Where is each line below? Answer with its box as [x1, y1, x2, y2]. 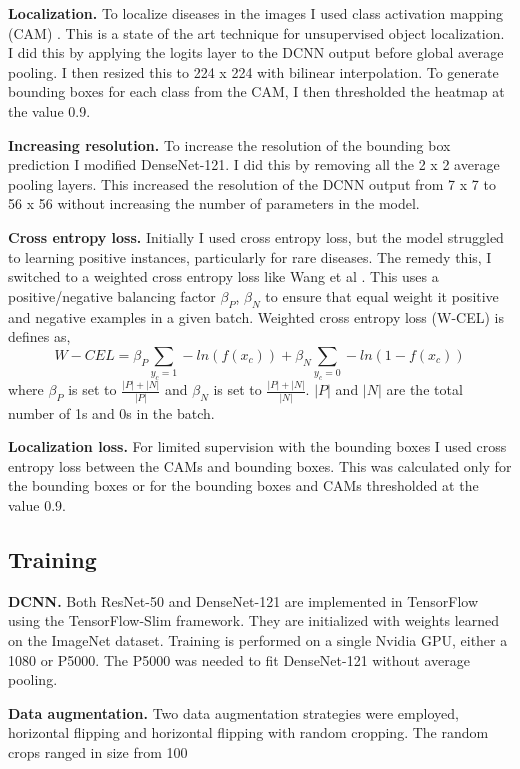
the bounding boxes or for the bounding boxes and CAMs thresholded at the [8, 475, 479, 496]
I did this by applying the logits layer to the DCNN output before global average [8, 42, 504, 63]
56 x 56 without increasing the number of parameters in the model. [8, 193, 420, 214]
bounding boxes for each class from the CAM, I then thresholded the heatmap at [8, 81, 505, 102]
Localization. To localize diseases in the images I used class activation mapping [8, 3, 503, 23]
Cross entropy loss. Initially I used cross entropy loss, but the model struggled [8, 226, 504, 247]
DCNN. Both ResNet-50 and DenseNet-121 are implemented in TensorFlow [8, 590, 479, 611]
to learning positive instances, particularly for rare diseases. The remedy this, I [8, 246, 492, 267]
